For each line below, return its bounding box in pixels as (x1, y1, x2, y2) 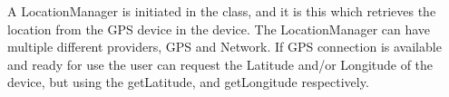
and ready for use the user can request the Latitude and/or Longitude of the (7, 54, 434, 73)
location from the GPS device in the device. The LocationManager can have (7, 19, 431, 38)
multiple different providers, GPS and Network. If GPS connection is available (7, 37, 442, 56)
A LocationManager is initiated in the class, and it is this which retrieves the (7, 2, 436, 20)
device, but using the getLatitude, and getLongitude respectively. (7, 73, 369, 92)
